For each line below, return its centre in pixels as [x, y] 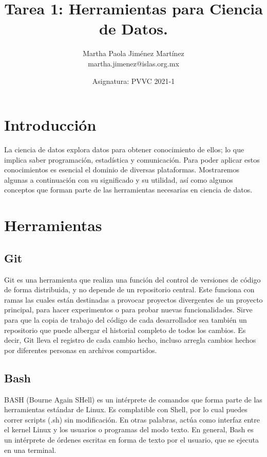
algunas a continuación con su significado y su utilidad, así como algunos [119, 179]
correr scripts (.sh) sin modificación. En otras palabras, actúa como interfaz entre [132, 419]
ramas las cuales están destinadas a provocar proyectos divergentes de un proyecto [133, 299]
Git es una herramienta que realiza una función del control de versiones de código [132, 279]
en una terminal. [30, 450]
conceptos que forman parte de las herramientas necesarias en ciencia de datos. [128, 190]
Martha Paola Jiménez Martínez [133, 53]
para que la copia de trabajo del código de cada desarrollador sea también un [126, 319]
